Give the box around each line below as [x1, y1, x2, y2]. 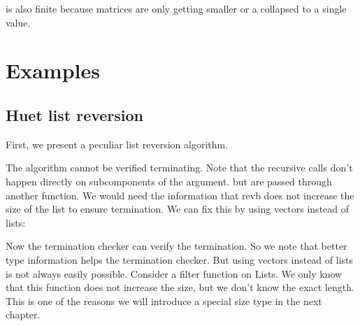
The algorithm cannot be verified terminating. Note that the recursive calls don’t [6, 160, 353, 175]
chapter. [6, 307, 41, 322]
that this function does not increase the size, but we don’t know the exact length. [6, 280, 354, 295]
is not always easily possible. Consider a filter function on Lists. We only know [6, 266, 343, 281]
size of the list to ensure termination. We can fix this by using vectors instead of [6, 201, 350, 216]
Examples [6, 56, 100, 85]
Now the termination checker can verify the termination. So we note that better [6, 239, 347, 253]
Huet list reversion [6, 104, 144, 125]
